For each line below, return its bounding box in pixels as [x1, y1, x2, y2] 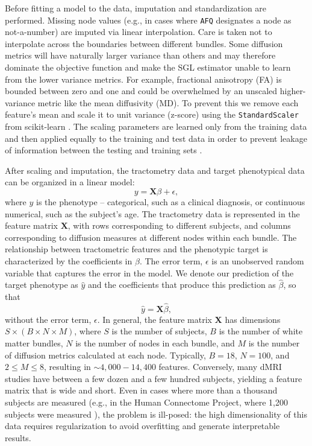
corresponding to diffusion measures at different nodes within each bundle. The [5, 231, 297, 243]
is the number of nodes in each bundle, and [75, 337, 235, 349]
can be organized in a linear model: [5, 176, 135, 188]
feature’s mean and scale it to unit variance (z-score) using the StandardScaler [5, 108, 299, 121]
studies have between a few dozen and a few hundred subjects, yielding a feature [5, 372, 302, 384]
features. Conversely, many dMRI [158, 360, 282, 373]
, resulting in [43, 360, 91, 373]
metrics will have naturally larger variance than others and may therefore [5, 49, 276, 62]
